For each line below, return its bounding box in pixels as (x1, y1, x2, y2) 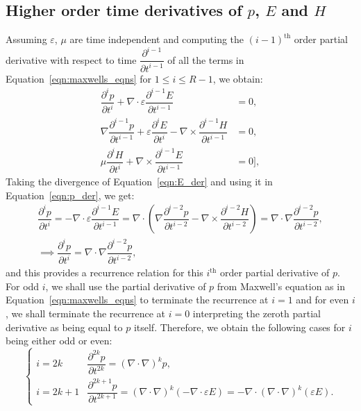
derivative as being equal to (6, 319, 123, 334)
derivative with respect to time (6, 52, 137, 67)
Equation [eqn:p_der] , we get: (6, 187, 135, 202)
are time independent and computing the (69, 32, 244, 47)
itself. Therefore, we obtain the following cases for (133, 319, 346, 334)
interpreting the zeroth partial (192, 306, 321, 321)
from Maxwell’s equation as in (217, 278, 345, 293)
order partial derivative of (219, 265, 330, 280)
